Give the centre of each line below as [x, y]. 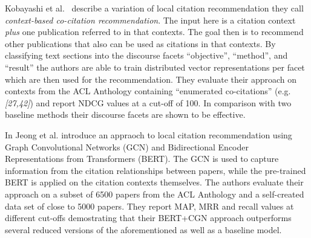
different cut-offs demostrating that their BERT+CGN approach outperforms [148, 218]
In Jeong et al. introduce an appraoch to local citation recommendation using [149, 134]
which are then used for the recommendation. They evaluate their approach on [151, 79]
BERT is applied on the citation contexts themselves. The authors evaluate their [154, 182]
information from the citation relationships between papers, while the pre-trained [155, 170]
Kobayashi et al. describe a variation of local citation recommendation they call [154, 8]
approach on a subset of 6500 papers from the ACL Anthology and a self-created [155, 194]
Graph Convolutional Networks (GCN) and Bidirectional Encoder [127, 146]
